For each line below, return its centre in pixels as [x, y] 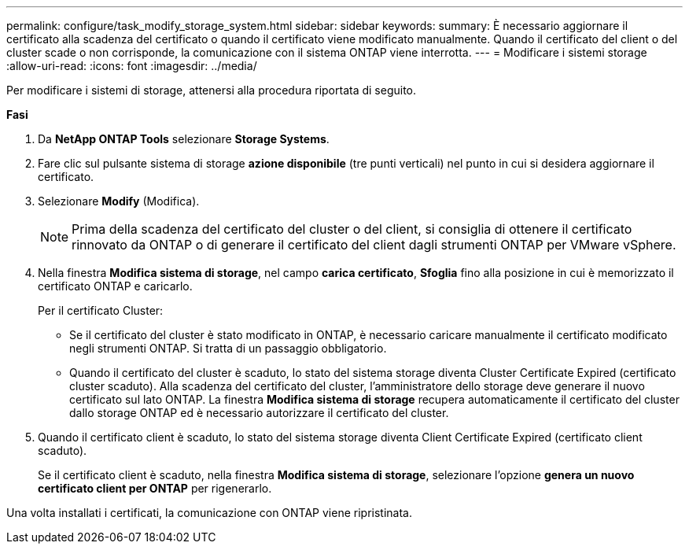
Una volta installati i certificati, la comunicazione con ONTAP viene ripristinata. [209, 513]
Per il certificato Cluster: [101, 310]
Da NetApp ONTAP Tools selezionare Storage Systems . [184, 139]
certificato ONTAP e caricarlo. [115, 286]
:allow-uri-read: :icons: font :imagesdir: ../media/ [132, 66]
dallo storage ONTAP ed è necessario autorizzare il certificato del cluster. [259, 413]
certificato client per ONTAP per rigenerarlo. [155, 488]
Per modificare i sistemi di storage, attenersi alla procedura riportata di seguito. [212, 90]
